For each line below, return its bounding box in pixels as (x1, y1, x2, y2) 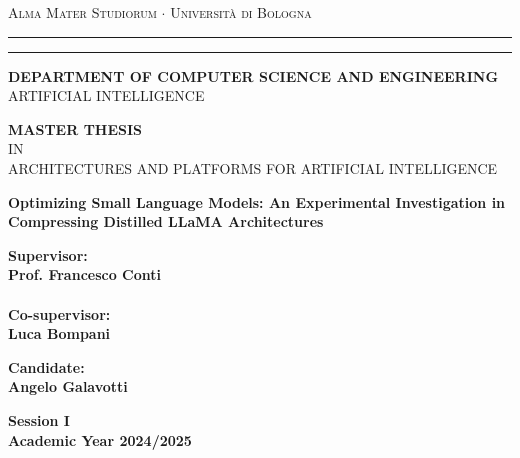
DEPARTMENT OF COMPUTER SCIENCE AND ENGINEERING (8, 65, 499, 86)
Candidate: (8, 356, 85, 377)
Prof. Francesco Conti (8, 264, 161, 285)
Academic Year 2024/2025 (8, 429, 192, 450)
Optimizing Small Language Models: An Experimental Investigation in (8, 191, 506, 212)
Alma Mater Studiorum (8, 2, 157, 22)
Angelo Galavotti (8, 376, 128, 397)
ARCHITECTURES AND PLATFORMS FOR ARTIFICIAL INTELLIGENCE (8, 157, 498, 178)
